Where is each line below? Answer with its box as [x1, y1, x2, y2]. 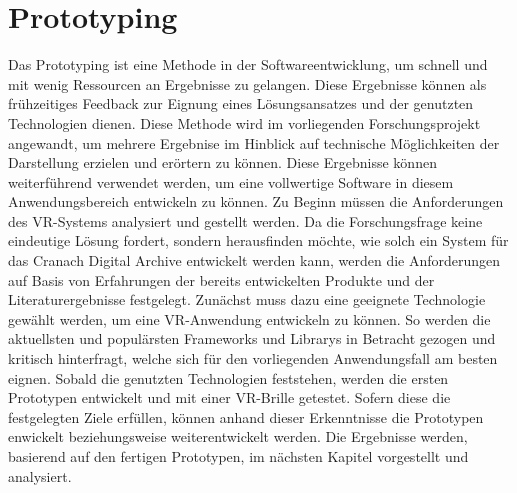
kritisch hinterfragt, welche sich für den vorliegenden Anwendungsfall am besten [8, 348, 498, 369]
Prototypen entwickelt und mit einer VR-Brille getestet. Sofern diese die [8, 387, 451, 408]
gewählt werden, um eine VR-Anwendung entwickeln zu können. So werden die [8, 308, 491, 329]
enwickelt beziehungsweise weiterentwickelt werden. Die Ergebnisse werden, [8, 426, 468, 447]
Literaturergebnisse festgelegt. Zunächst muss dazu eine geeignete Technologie [8, 289, 486, 310]
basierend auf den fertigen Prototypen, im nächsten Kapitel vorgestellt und [8, 446, 469, 466]
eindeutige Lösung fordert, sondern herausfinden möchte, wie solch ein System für [8, 230, 509, 251]
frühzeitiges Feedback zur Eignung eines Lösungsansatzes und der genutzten [8, 93, 474, 114]
